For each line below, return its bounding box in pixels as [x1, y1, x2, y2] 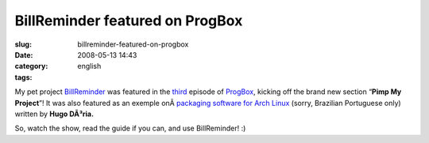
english [77, 62, 102, 71]
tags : [14, 72, 33, 82]
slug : [14, 40, 32, 49]
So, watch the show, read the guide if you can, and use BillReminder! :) [14, 123, 246, 134]
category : [14, 62, 48, 71]
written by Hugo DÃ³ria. [14, 109, 95, 119]
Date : [14, 50, 33, 59]
